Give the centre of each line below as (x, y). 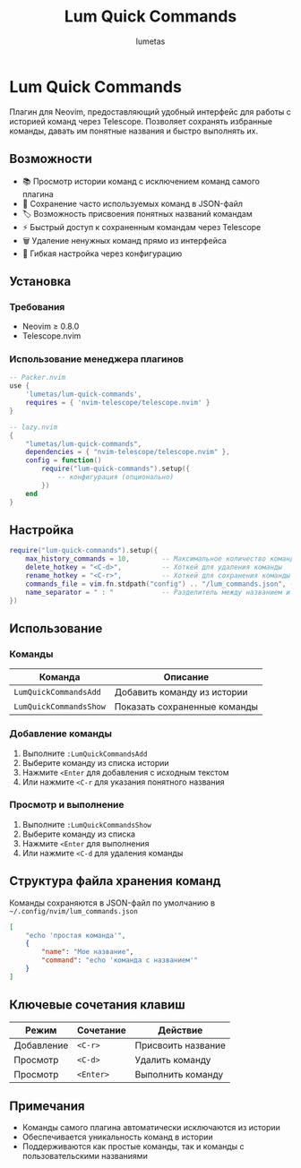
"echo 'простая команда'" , (76, 935)
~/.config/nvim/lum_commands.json (74, 911)
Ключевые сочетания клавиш (97, 1005)
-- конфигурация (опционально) (116, 477)
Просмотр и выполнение (67, 805)
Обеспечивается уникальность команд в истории (117, 1137)
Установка (40, 281)
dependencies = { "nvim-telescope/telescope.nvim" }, (128, 452)
